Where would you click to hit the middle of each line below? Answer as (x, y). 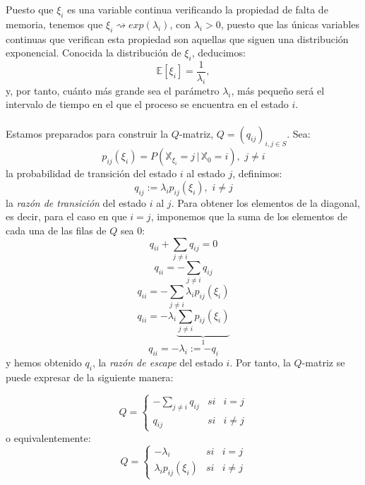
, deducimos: (219, 53)
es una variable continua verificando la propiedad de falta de (198, 9)
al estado (206, 173)
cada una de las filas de (56, 230)
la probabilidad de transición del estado (91, 173)
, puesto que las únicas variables (290, 24)
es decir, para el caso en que (66, 216)
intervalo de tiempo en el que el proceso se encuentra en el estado (147, 104)
